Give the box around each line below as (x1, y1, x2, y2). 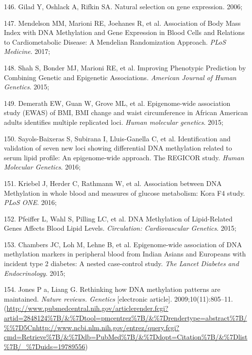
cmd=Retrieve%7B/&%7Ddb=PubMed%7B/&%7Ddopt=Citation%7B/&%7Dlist (4, 332, 248, 342)
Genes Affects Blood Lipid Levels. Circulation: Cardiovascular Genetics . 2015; (4, 223, 236, 233)
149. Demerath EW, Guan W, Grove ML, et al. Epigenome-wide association (4, 98, 231, 108)
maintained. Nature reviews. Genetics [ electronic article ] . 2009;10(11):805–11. (4, 293, 233, 304)
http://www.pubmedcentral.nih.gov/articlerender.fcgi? (6, 303, 168, 313)
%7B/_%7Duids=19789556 (4, 341, 85, 351)
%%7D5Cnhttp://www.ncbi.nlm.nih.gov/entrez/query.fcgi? (4, 322, 180, 332)
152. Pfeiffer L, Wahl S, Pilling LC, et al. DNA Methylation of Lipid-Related (4, 213, 233, 223)
